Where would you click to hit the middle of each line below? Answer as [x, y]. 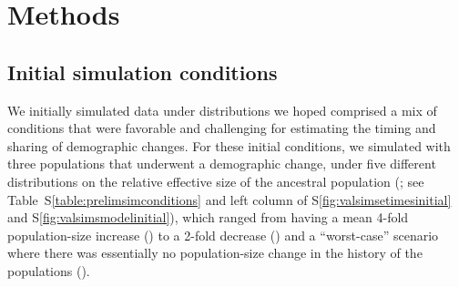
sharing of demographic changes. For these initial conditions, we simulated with [229, 145]
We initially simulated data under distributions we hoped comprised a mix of [222, 110]
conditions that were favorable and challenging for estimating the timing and [222, 128]
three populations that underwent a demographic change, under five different [222, 164]
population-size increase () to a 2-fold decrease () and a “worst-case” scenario [223, 235]
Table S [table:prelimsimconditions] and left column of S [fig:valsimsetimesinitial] [229, 199]
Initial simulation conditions [143, 72]
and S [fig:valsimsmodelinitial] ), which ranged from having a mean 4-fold [208, 217]
